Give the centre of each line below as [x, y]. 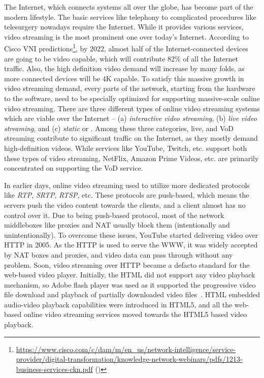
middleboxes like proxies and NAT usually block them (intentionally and [117, 225]
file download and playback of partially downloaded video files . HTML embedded [132, 294]
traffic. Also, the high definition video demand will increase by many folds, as [124, 68]
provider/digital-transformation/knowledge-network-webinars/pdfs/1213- [129, 359]
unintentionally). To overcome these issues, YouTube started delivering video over [131, 234]
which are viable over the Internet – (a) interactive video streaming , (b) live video [130, 118]
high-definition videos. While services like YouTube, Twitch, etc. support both [126, 148]
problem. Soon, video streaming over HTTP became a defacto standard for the [127, 264]
